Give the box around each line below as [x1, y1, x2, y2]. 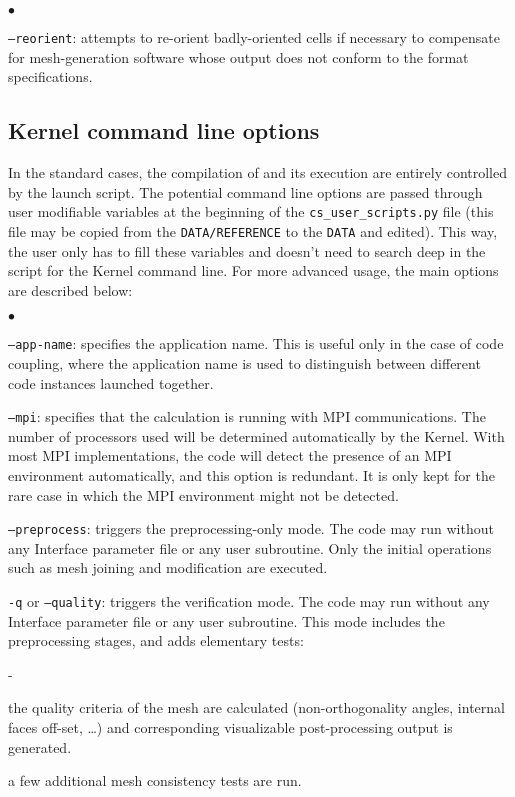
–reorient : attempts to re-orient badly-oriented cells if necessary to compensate [8, 27, 500, 47]
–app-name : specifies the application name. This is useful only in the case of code [8, 333, 504, 354]
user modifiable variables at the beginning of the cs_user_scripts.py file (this [8, 201, 494, 222]
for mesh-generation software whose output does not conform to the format [8, 46, 469, 67]
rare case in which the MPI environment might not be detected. [8, 484, 399, 505]
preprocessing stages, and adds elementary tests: [8, 630, 304, 651]
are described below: [8, 279, 133, 300]
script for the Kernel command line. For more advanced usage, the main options [8, 260, 499, 281]
